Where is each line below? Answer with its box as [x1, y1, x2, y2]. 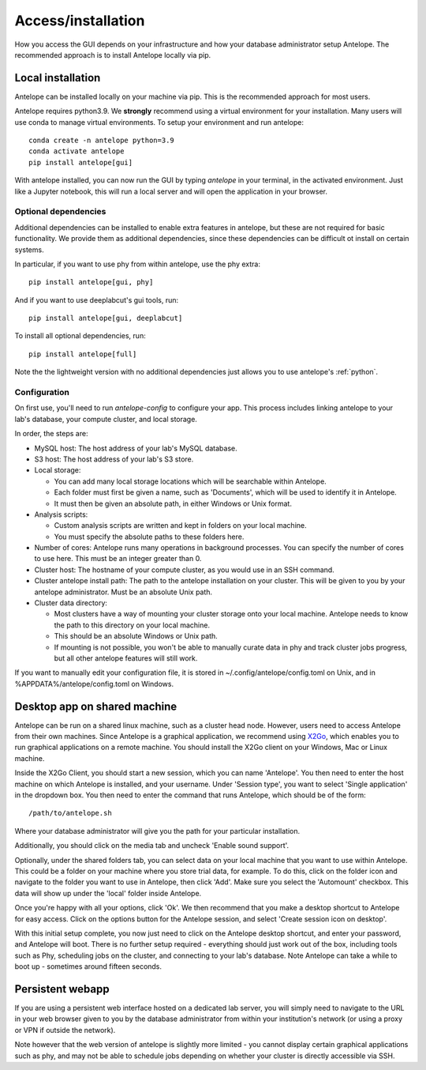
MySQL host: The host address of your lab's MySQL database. [34, 443, 238, 453]
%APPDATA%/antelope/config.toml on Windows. [14, 679, 174, 688]
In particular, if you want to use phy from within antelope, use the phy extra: [14, 259, 260, 269]
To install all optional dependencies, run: [14, 331, 146, 341]
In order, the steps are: [14, 429, 88, 439]
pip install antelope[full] [28, 349, 137, 359]
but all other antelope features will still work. [54, 653, 198, 663]
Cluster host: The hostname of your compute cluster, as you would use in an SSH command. [34, 565, 334, 575]
